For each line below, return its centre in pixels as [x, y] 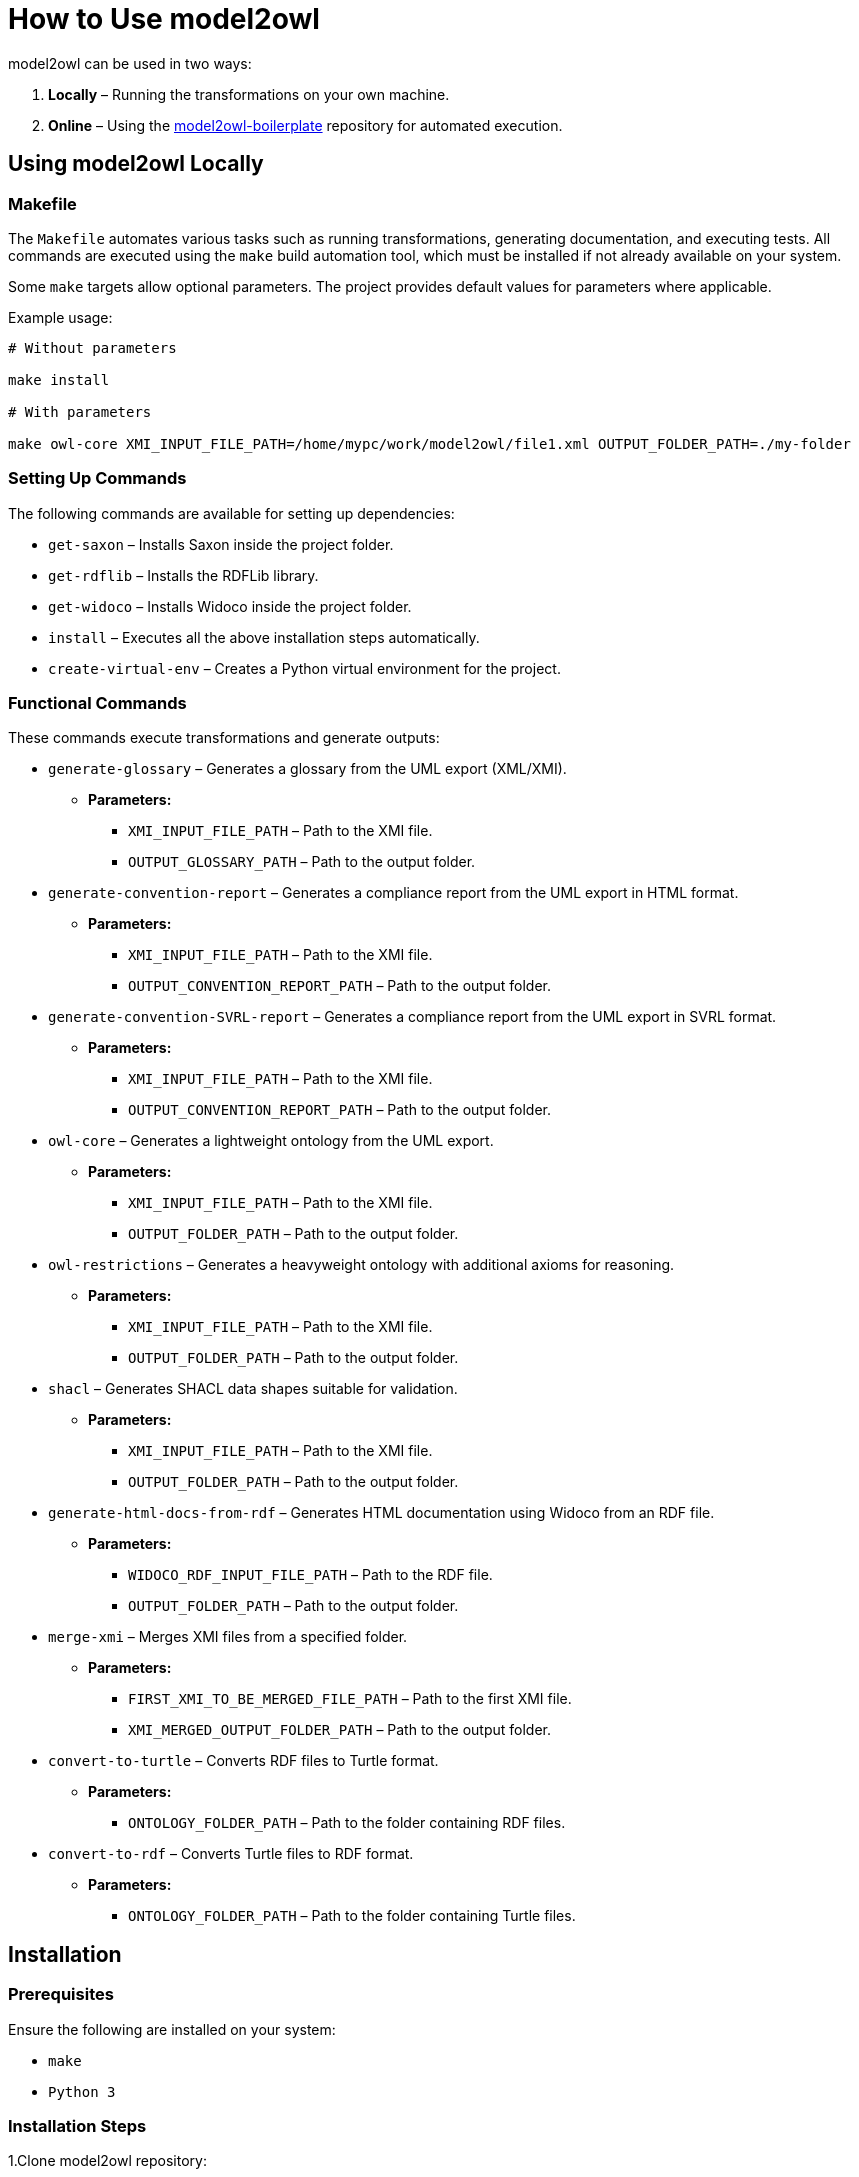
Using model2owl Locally [136, 164]
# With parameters [80, 411]
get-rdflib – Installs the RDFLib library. [183, 575]
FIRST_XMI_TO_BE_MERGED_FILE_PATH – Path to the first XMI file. [350, 1699]
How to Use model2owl [164, 19]
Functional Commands [97, 703]
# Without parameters [92, 347]
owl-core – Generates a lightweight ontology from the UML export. [271, 1141]
